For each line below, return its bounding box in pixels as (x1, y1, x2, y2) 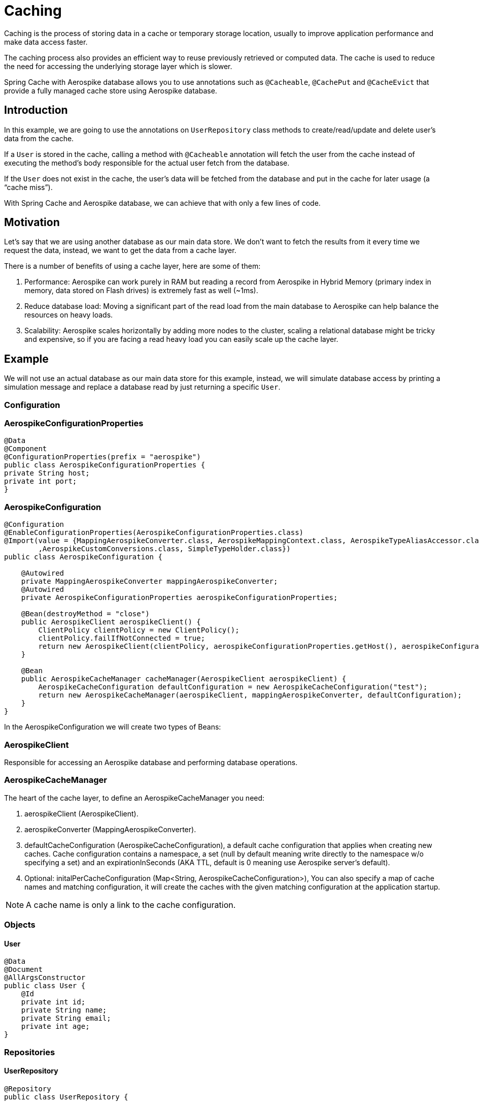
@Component (4, 445, 47, 453)
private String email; (21, 1014, 111, 1023)
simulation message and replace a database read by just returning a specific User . (4, 383, 281, 392)
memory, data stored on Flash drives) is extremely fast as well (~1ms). (24, 286, 258, 295)
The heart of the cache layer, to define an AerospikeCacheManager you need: (4, 793, 265, 802)
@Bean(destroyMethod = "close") (21, 610, 150, 618)
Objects (4, 920, 36, 930)
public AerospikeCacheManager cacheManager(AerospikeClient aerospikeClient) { (21, 675, 347, 683)
